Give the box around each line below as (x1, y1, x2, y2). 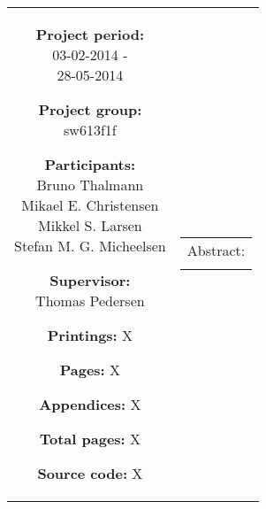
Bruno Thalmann (36, 174, 144, 195)
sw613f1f (64, 120, 117, 140)
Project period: (35, 24, 145, 44)
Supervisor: (49, 270, 131, 290)
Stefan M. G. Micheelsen (14, 235, 166, 256)
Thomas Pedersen (35, 290, 145, 311)
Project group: (38, 99, 142, 120)
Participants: (44, 154, 136, 174)
